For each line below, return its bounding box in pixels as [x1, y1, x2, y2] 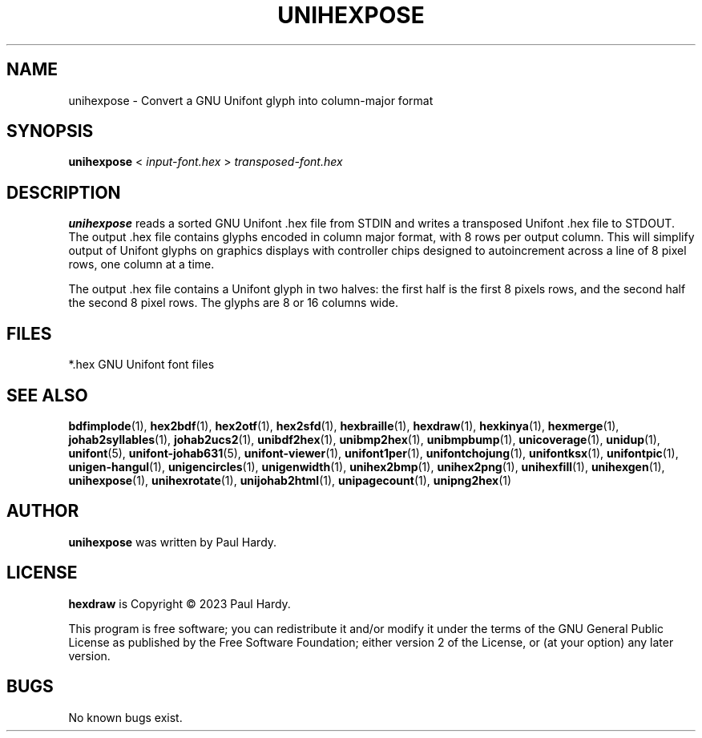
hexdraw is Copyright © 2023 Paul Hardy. [68, 596, 291, 611]
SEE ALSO [6, 385, 88, 405]
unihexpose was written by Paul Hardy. [68, 534, 277, 549]
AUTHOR [6, 501, 79, 522]
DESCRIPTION [6, 182, 121, 203]
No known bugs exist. [68, 710, 183, 724]
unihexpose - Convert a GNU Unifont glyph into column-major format [68, 93, 434, 107]
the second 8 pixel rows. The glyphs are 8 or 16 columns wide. [68, 296, 399, 310]
